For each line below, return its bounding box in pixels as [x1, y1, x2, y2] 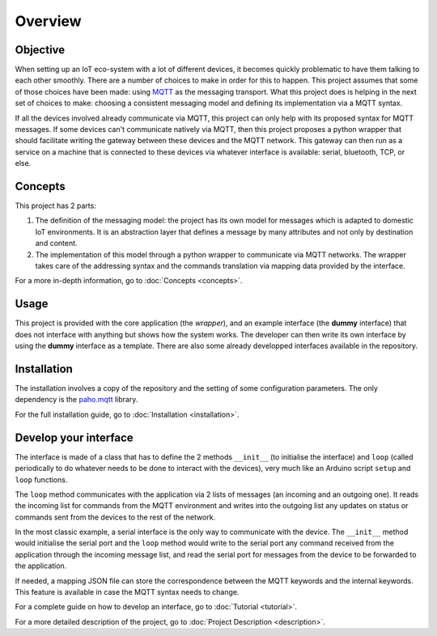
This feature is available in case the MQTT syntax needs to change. [15, 587, 240, 597]
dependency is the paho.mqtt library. [15, 395, 138, 405]
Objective [15, 43, 66, 57]
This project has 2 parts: [15, 201, 96, 210]
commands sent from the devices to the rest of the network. [15, 512, 216, 522]
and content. [35, 239, 78, 248]
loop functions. [15, 474, 68, 485]
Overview [15, 12, 82, 30]
